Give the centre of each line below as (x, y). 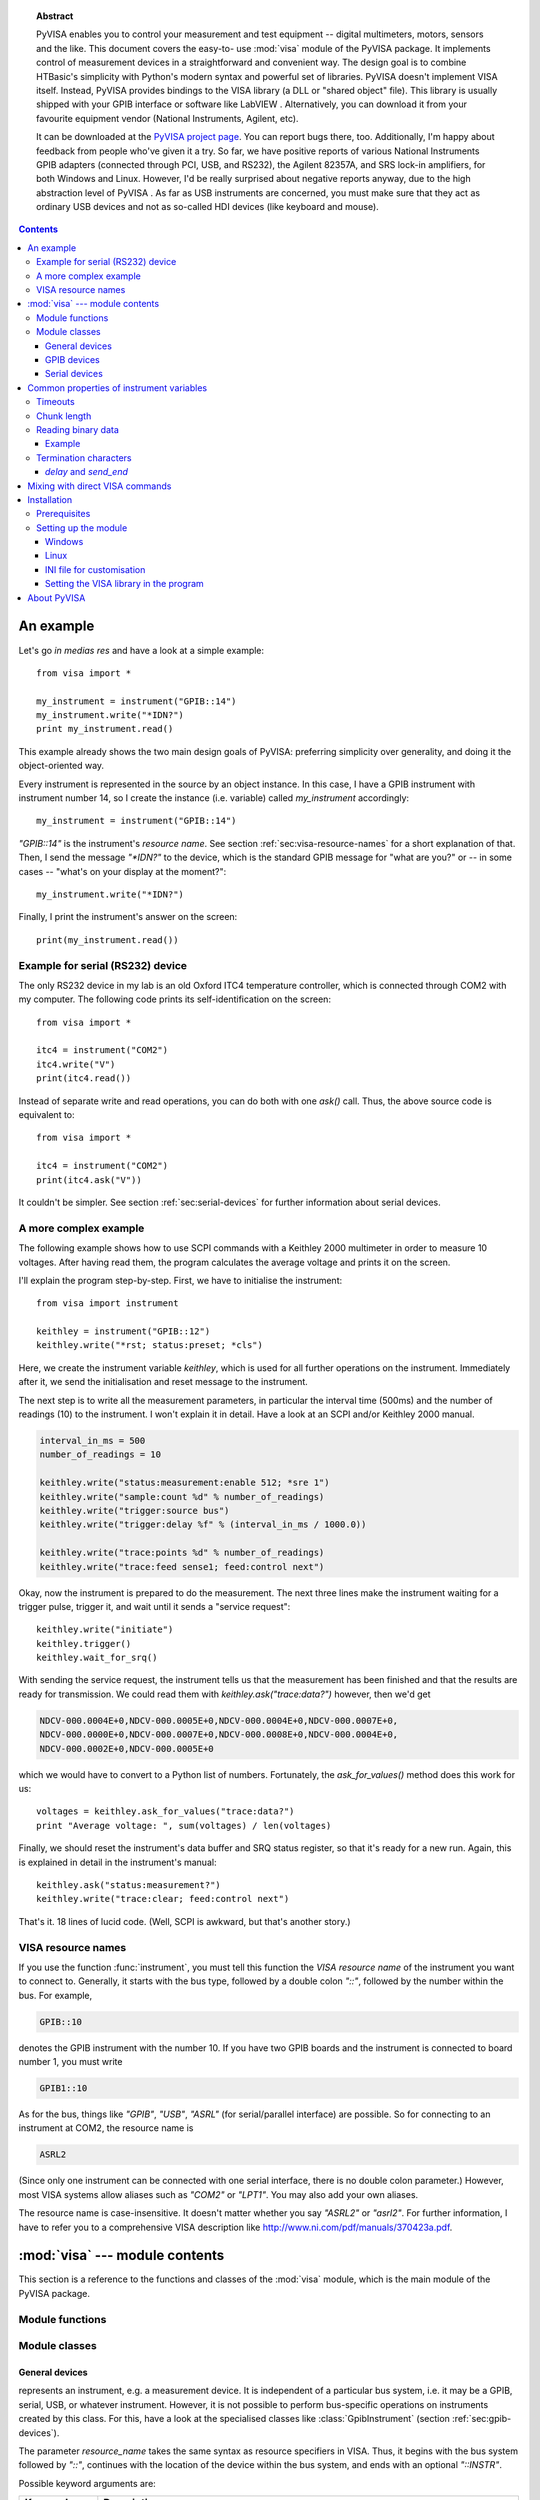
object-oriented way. (61, 766)
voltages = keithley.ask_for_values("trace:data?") (165, 1811)
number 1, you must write (70, 2062)
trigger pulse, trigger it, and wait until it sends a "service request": (154, 1606)
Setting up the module (82, 527)
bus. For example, (55, 1995)
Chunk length (64, 416)
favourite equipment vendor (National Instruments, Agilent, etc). (167, 118)
